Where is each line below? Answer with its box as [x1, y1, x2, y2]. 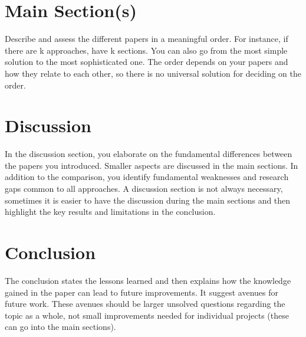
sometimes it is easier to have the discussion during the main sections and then [5, 194, 291, 206]
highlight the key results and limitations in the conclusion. [5, 205, 216, 218]
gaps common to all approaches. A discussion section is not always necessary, [5, 182, 283, 194]
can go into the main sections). [5, 320, 116, 333]
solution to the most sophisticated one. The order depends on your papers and [5, 55, 288, 68]
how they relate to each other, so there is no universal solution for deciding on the [5, 67, 301, 79]
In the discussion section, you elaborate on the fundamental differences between [5, 148, 292, 160]
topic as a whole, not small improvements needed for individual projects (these [5, 309, 289, 321]
